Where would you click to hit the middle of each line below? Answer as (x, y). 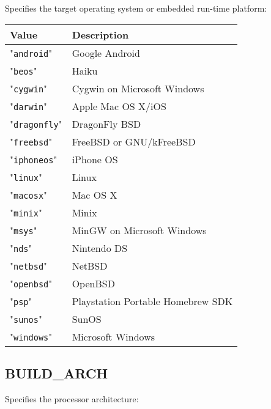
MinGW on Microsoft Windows (139, 230)
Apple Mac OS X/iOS (119, 106)
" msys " (24, 230)
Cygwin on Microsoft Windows (138, 88)
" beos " (24, 70)
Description (100, 34)
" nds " (21, 248)
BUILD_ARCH (57, 373)
